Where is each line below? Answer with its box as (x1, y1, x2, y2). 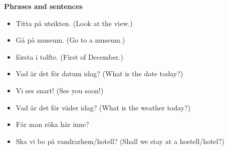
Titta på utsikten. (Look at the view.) (16, 18, 133, 28)
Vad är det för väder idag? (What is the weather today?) (16, 102, 191, 112)
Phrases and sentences (4, 1, 83, 11)
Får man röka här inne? (16, 119, 89, 129)
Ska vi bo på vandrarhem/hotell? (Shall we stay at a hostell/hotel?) (16, 135, 224, 146)
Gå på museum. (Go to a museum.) (16, 35, 125, 45)
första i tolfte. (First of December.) (16, 51, 123, 62)
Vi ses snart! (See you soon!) (16, 85, 104, 95)
